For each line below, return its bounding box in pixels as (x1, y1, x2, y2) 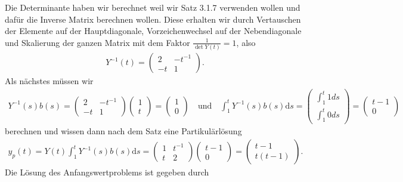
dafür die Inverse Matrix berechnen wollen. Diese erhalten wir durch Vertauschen (5, 13, 301, 25)
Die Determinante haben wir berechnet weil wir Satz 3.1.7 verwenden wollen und (5, 1, 300, 13)
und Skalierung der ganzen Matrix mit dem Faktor (5, 36, 190, 48)
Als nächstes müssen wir (5, 75, 94, 87)
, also (236, 36, 256, 48)
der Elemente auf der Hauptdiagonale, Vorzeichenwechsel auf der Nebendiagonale (5, 24, 302, 37)
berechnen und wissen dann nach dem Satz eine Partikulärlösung (5, 125, 242, 137)
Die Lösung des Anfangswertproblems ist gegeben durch (5, 166, 209, 178)
